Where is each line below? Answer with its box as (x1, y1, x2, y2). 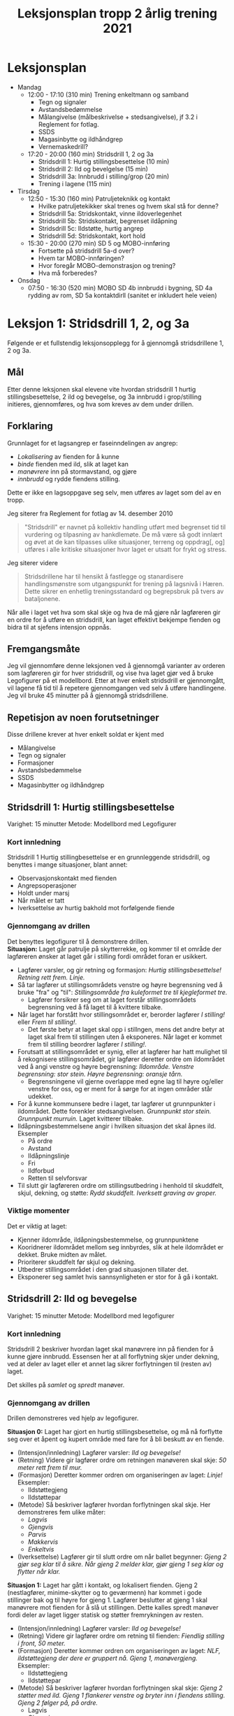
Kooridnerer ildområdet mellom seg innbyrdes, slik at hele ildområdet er (17, 1242, 224, 1251)
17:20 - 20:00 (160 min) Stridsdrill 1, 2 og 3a (27, 150, 154, 158)
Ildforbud (27, 1166, 54, 1175)
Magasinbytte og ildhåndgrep (38, 135, 124, 143)
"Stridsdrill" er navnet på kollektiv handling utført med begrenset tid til (24, 523, 226, 531)
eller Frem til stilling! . (17, 1017, 78, 1026)
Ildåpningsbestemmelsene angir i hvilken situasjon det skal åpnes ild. (17, 1121, 217, 1130)
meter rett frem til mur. (17, 1463, 82, 1472)
